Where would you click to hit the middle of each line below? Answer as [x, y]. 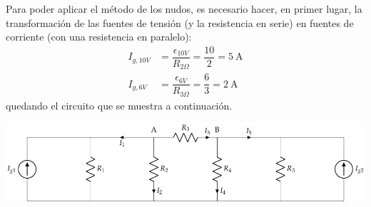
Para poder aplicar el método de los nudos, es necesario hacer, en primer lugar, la [184, 9]
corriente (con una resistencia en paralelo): [99, 37]
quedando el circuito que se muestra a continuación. [119, 105]
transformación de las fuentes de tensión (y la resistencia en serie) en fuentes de [180, 22]
